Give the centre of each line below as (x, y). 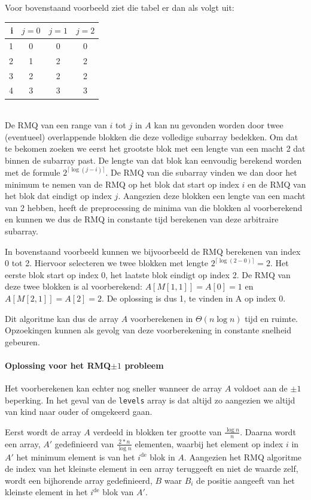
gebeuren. (22, 341)
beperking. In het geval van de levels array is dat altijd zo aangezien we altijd (150, 400)
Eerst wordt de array (43, 431)
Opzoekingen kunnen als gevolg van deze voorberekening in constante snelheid (148, 330)
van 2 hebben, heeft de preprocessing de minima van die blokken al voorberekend (154, 207)
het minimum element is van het (76, 457)
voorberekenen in (162, 318)
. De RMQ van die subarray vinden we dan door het (201, 172)
